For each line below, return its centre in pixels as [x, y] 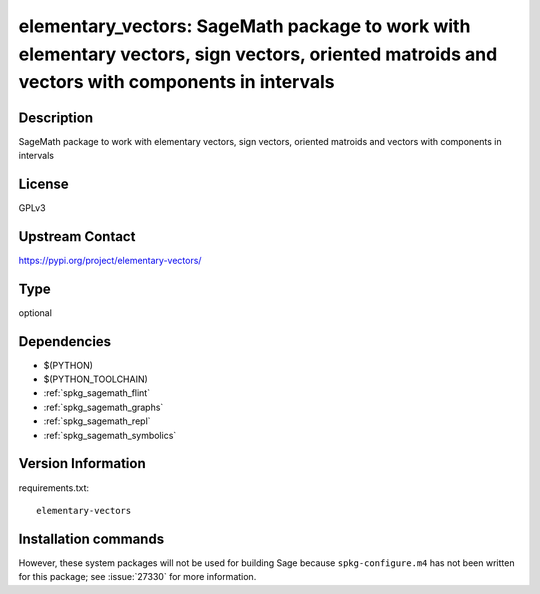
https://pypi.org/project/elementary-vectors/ [110, 260]
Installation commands [91, 538]
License [43, 183]
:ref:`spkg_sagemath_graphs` [103, 407]
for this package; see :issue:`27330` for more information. [137, 577]
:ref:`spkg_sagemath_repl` [97, 421]
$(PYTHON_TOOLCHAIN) [96, 379]
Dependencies [65, 341]
